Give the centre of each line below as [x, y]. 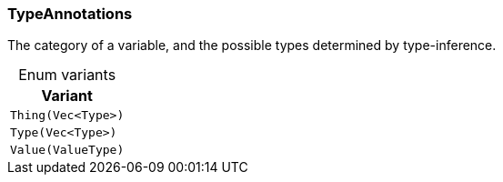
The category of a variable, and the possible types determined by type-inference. [252, 45]
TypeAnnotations [70, 14]
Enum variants [67, 75]
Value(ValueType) [67, 150]
